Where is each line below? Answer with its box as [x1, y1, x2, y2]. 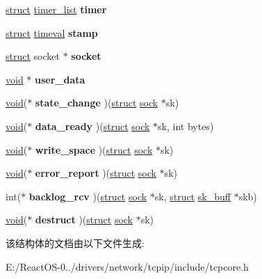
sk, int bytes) [158, 118, 214, 133]
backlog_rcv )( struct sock [28, 189, 147, 203]
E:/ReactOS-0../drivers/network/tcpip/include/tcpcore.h [6, 259, 249, 273]
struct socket [6, 49, 60, 63]
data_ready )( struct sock [35, 118, 150, 133]
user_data [35, 72, 85, 86]
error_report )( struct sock [35, 166, 156, 180]
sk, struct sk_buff [154, 189, 231, 203]
